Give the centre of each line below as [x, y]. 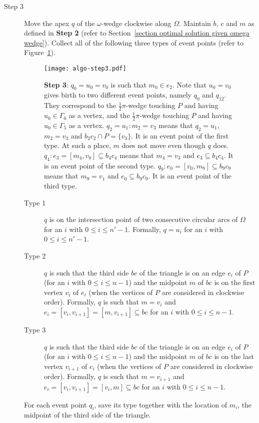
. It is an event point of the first [180, 135]
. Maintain [195, 23]
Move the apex [47, 23]
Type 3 [35, 329]
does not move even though [163, 145]
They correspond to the [80, 105]
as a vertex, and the [99, 115]
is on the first [235, 282]
